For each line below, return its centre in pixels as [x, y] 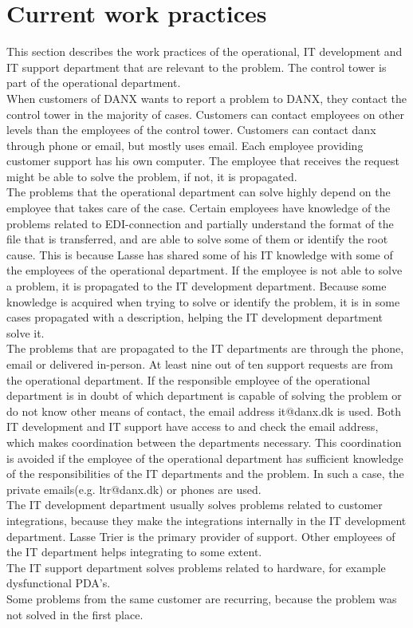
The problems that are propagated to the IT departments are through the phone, [205, 348]
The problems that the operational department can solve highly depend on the [199, 192]
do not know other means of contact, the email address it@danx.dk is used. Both [204, 411]
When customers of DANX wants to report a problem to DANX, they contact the [207, 98]
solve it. [26, 332]
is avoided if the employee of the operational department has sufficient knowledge [205, 458]
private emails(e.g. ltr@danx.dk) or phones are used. [134, 489]
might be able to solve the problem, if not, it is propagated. [152, 176]
